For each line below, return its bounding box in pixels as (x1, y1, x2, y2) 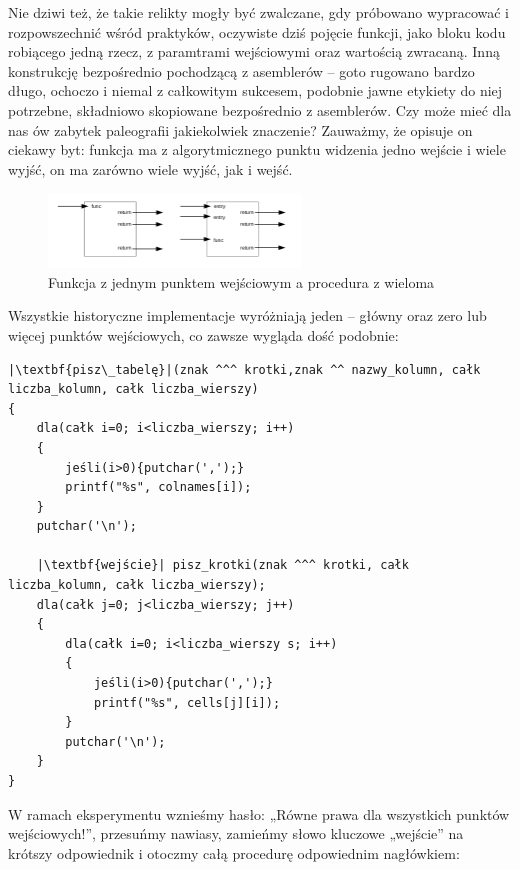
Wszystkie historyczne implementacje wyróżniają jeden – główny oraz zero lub (8, 305, 487, 326)
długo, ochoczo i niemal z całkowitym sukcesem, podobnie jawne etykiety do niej (8, 80, 503, 101)
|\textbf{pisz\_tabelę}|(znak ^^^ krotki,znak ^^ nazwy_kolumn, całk (8, 362, 481, 377)
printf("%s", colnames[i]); (65, 480, 252, 495)
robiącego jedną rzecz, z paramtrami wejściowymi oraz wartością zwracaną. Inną (8, 41, 500, 62)
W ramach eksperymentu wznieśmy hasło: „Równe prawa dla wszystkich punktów (8, 803, 510, 824)
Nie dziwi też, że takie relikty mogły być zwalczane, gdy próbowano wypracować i (8, 2, 509, 22)
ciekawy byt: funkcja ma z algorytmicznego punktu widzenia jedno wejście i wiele (8, 139, 506, 160)
